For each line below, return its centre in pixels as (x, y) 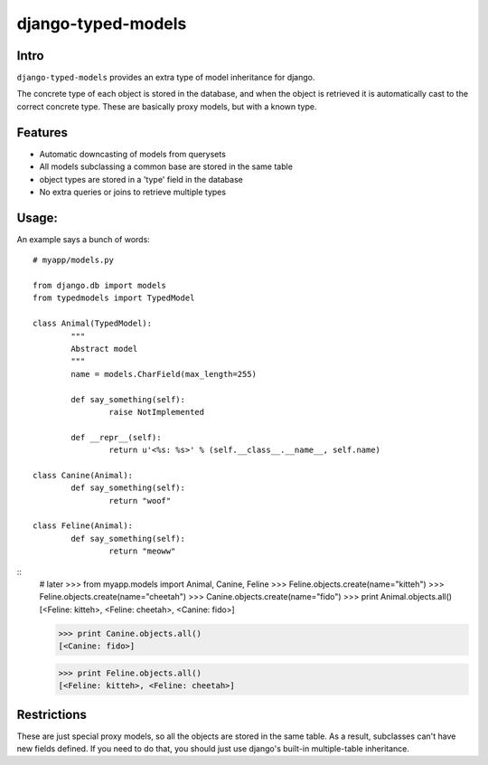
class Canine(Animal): (83, 475)
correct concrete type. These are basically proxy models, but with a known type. (167, 106)
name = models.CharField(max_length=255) (164, 374)
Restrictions (52, 714)
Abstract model (104, 349)
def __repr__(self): (116, 437)
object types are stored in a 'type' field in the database (141, 179)
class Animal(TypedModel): (93, 324)
